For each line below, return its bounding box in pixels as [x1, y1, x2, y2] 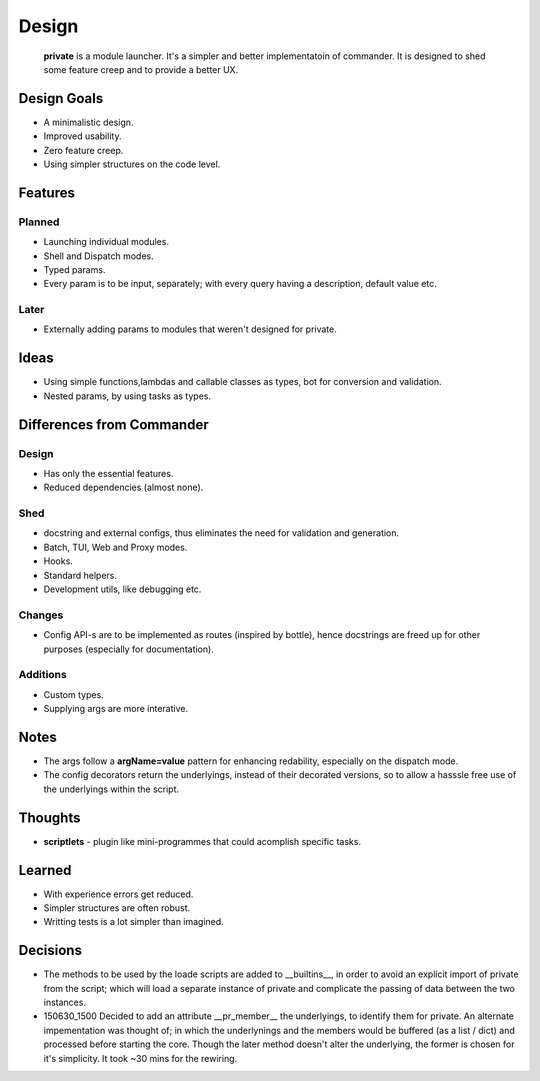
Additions [18, 668, 67, 682]
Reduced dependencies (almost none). [43, 481, 204, 494]
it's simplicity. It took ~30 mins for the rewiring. [43, 1052, 238, 1064]
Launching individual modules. [43, 236, 170, 248]
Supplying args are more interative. [43, 703, 189, 715]
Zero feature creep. [43, 144, 124, 156]
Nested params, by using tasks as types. [43, 390, 212, 402]
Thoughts [18, 809, 81, 826]
